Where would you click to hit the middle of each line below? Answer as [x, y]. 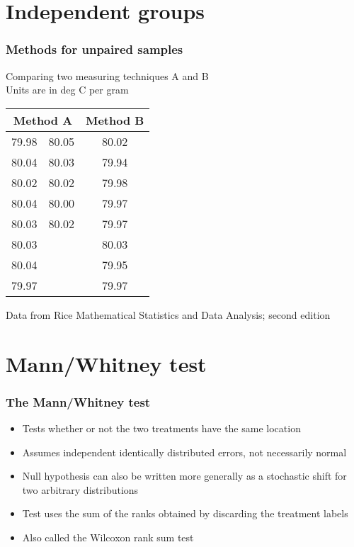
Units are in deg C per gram [67, 90]
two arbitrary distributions [80, 489]
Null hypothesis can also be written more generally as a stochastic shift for [184, 476]
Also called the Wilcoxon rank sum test [108, 537]
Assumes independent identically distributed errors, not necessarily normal [184, 452]
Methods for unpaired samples [95, 49]
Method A [43, 120]
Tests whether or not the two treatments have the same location [161, 428]
